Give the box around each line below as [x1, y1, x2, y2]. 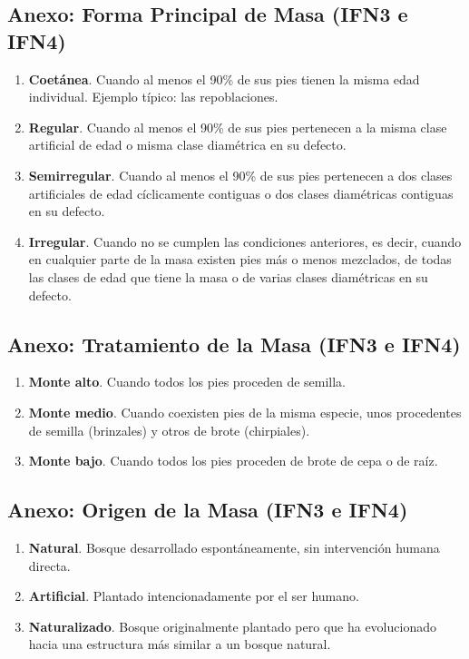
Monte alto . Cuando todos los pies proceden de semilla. [28, 372, 347, 391]
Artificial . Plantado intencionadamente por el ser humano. [28, 586, 359, 605]
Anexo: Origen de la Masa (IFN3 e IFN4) [7, 496, 408, 524]
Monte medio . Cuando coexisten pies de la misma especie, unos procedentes [28, 402, 462, 421]
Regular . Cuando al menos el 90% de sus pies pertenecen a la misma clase [28, 117, 447, 136]
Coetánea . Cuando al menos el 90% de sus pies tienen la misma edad [28, 69, 420, 88]
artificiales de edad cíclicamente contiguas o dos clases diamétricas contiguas [28, 183, 454, 202]
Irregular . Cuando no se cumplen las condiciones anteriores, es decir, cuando [28, 231, 462, 251]
